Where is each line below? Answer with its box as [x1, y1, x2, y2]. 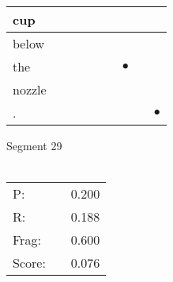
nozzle [13, 80, 47, 99]
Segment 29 [6, 137, 62, 153]
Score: [13, 253, 46, 272]
